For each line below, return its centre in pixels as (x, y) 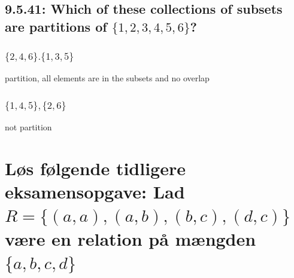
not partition (28, 127)
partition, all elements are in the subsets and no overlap (107, 78)
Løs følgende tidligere (95, 168)
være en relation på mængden (131, 238)
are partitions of (56, 26)
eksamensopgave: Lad (95, 192)
